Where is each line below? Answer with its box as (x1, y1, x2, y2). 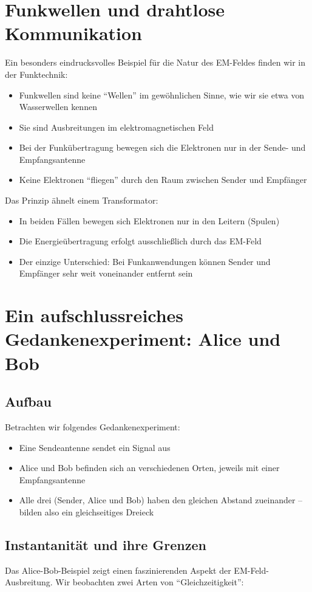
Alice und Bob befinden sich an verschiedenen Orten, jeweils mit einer (19, 461, 280, 474)
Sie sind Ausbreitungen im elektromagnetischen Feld (19, 120, 214, 133)
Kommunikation (5, 21, 142, 46)
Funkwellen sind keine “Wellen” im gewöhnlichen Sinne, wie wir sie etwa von (19, 88, 305, 101)
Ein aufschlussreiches (5, 303, 184, 328)
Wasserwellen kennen (19, 100, 97, 113)
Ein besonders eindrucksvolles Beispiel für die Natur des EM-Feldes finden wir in (5, 56, 306, 69)
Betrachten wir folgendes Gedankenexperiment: (5, 420, 180, 433)
